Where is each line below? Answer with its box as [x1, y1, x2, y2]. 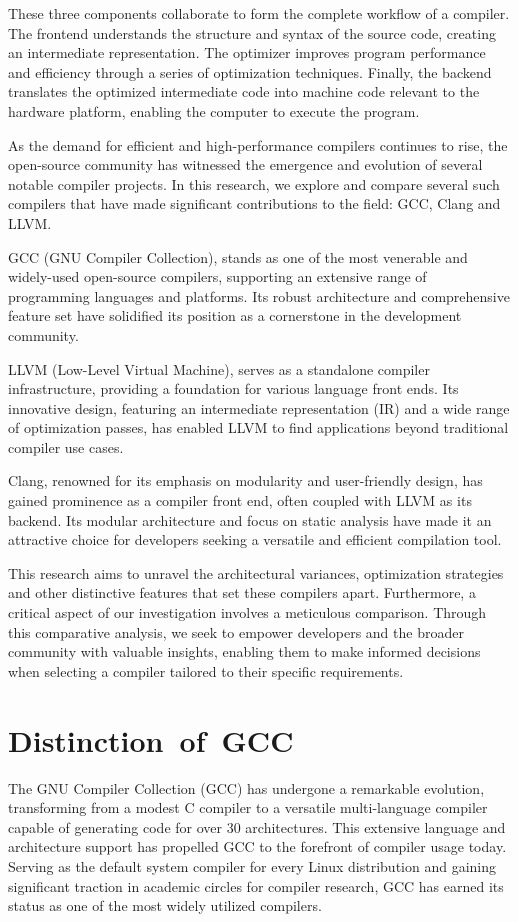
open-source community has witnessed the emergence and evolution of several [8, 154, 483, 175]
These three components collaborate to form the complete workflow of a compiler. [8, 3, 510, 23]
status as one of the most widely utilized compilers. [8, 895, 322, 916]
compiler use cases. [8, 436, 124, 457]
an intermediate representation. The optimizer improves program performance [8, 42, 486, 63]
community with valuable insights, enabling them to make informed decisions [8, 641, 481, 662]
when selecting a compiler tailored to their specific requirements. [8, 660, 404, 681]
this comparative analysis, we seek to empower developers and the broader [8, 621, 464, 642]
